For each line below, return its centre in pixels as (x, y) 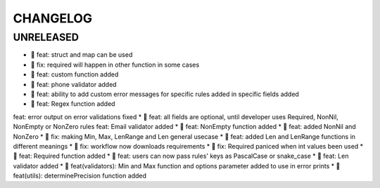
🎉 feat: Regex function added (73, 104)
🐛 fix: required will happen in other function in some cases (115, 65)
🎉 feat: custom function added (75, 74)
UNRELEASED (46, 37)
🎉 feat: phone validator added (74, 84)
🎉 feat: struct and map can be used (82, 55)
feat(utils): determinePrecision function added (80, 176)
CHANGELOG (53, 18)
